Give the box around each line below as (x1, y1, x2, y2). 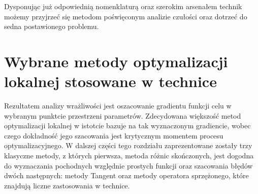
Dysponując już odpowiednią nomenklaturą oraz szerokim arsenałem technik (4, 1, 242, 11)
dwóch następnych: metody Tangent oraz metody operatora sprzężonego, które (4, 170, 249, 181)
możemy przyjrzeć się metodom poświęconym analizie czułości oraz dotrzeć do (4, 11, 247, 21)
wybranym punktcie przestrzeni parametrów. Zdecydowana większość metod (4, 110, 241, 121)
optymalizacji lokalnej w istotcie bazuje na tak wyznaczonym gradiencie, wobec (4, 120, 251, 131)
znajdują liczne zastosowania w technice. (4, 180, 130, 190)
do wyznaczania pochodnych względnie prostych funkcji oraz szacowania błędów (4, 160, 253, 171)
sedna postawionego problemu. (4, 21, 99, 32)
